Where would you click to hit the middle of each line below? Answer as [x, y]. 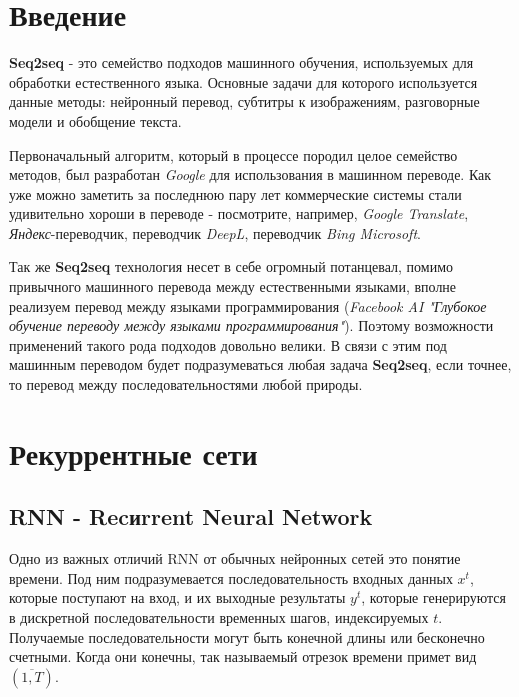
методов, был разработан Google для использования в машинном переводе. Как [250, 174]
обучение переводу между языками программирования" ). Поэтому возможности [251, 325]
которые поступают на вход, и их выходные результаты [177, 597]
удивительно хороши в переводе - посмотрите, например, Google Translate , [239, 213]
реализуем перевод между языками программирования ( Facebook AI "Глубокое [248, 305]
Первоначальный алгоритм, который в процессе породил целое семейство [233, 154]
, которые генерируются [433, 597]
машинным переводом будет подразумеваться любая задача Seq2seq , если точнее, [260, 364]
